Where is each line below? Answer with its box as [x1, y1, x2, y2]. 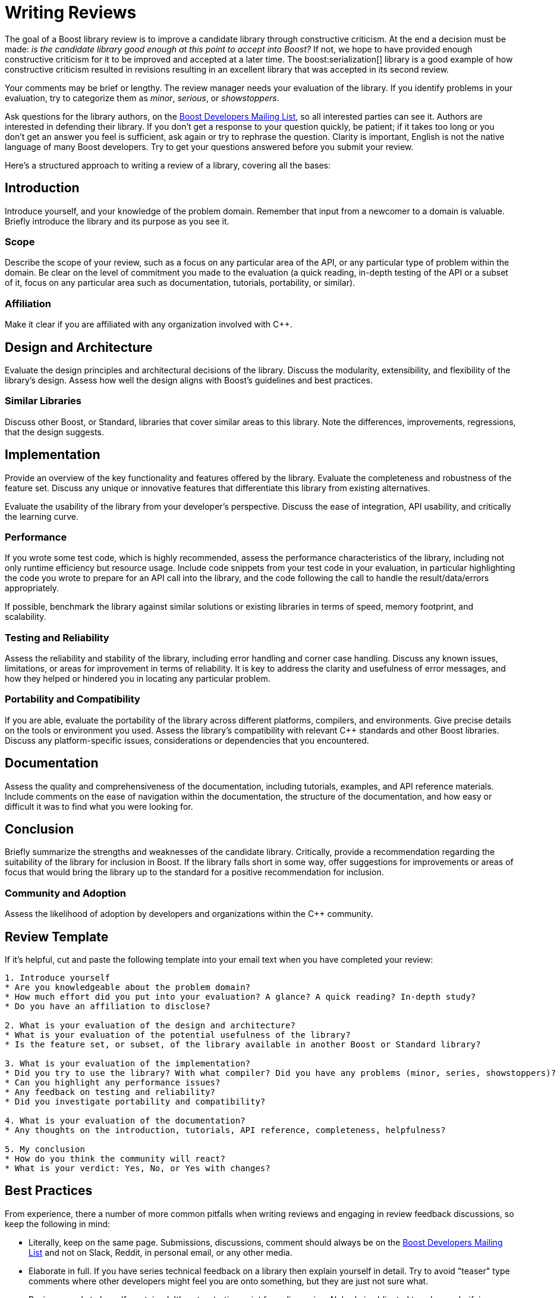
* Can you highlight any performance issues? [5, 1078, 221, 1088]
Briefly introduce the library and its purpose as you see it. [5, 216, 229, 226]
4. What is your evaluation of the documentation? [5, 1116, 246, 1126]
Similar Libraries [5, 395, 81, 407]
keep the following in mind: [5, 1218, 111, 1229]
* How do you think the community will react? [5, 1154, 225, 1164]
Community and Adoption [5, 887, 126, 899]
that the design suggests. [5, 426, 104, 437]
